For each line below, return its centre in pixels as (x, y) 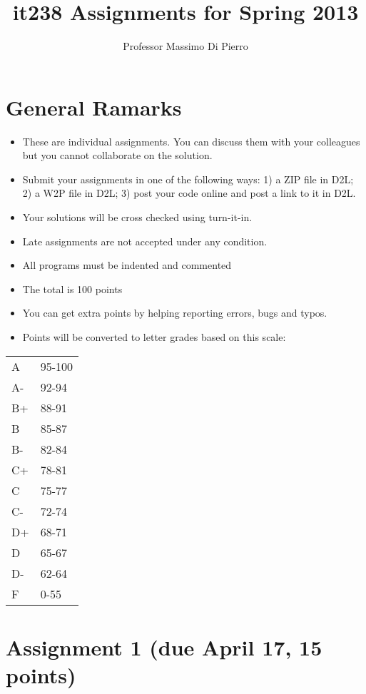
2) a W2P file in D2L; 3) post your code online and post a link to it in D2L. (189, 193)
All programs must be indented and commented (127, 265)
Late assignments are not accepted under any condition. (145, 241)
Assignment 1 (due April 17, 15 (164, 647)
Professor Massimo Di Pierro (185, 46)
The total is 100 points (72, 289)
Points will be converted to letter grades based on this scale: (154, 337)
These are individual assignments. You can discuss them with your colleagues (191, 141)
